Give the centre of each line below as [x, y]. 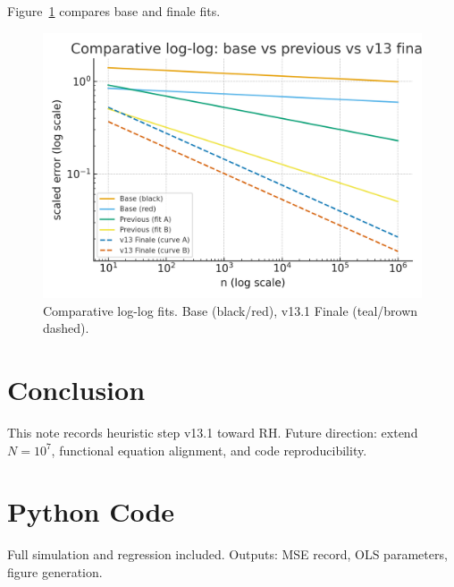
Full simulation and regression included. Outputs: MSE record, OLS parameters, [227, 554]
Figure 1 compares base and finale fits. [114, 11]
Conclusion [76, 390]
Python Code [91, 511]
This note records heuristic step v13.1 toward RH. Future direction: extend [213, 432]
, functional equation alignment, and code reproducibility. [209, 450]
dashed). [66, 328]
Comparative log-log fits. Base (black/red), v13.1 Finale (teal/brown [231, 310]
